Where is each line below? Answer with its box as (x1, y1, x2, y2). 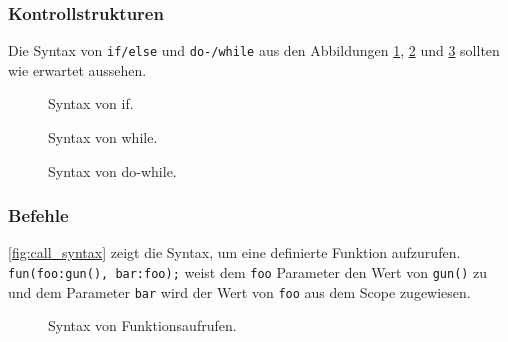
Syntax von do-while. (48, 160, 177, 181)
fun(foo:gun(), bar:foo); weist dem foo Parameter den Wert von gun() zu (8, 262, 488, 283)
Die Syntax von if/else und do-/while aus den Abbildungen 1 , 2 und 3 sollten (8, 40, 500, 61)
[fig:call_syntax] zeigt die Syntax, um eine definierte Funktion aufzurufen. (8, 242, 461, 263)
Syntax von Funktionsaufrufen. (48, 315, 237, 336)
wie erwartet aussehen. (8, 59, 147, 80)
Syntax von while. (48, 127, 158, 148)
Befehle (8, 203, 69, 228)
